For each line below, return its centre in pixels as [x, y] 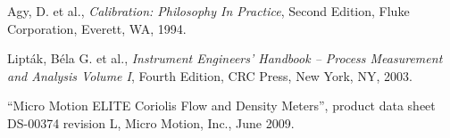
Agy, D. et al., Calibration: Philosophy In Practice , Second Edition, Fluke [208, 11]
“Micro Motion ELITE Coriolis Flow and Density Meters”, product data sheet [221, 106]
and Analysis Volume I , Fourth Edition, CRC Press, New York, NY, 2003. [210, 75]
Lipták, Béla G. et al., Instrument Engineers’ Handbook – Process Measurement [225, 58]
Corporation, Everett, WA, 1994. [97, 28]
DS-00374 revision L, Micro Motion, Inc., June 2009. [151, 122]
